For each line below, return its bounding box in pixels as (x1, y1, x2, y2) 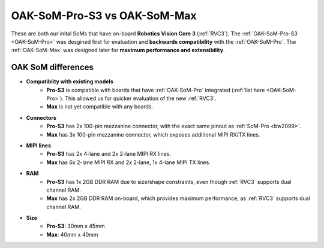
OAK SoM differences (11, 62, 94, 72)
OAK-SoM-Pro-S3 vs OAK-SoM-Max (11, 9, 197, 22)
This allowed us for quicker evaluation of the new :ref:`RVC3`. (65, 95, 217, 102)
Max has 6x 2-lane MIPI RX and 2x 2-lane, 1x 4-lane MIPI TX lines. (46, 159, 211, 166)
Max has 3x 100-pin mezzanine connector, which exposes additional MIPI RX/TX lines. (46, 131, 260, 138)
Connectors (26, 114, 57, 121)
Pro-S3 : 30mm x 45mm (46, 222, 105, 230)
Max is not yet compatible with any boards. (46, 103, 154, 110)
